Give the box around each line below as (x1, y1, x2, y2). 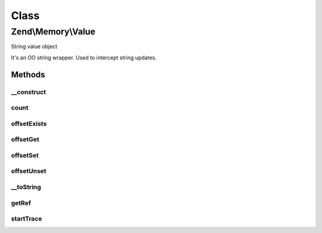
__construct (11, 88, 47, 96)
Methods (11, 69, 45, 80)
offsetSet (11, 151, 39, 159)
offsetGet (11, 135, 39, 144)
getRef (11, 198, 31, 207)
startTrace (11, 215, 42, 223)
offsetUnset (11, 167, 47, 175)
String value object (11, 43, 58, 50)
